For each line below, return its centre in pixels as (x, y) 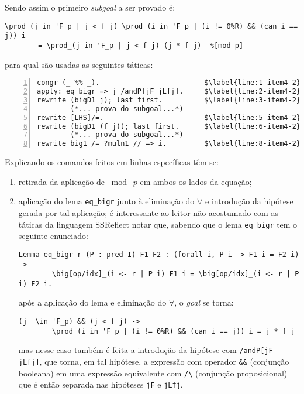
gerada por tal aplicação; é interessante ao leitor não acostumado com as (148, 213)
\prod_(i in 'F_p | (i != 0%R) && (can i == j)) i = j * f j (174, 331)
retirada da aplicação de (61, 181)
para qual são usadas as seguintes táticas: (79, 64)
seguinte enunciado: (53, 236)
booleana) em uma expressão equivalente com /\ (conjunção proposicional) (153, 373)
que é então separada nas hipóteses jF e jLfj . (101, 384)
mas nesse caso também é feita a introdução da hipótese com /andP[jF (146, 350)
